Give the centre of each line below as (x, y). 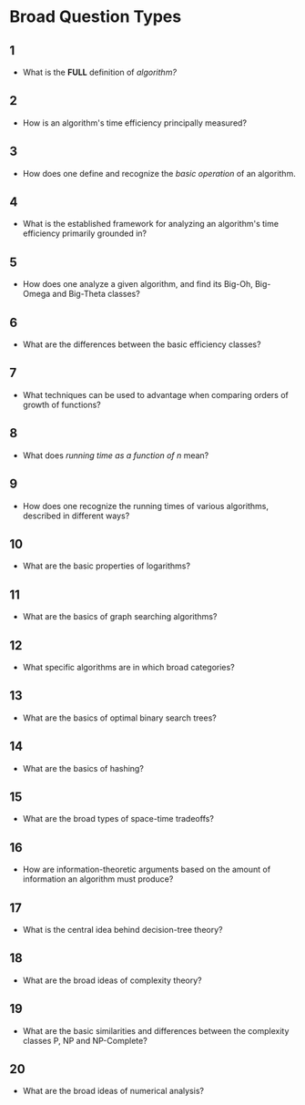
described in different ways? (76, 516)
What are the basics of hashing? (83, 768)
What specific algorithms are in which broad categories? (128, 667)
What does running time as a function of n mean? (116, 455)
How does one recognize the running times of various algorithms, (145, 506)
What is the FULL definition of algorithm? (100, 72)
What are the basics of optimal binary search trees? (119, 718)
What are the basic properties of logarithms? (107, 566)
